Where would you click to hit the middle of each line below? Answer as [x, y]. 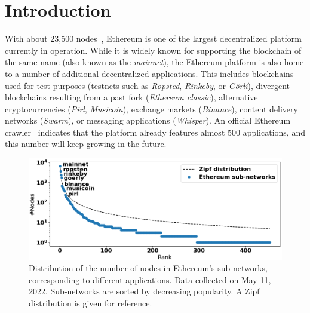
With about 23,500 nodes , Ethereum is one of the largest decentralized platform [153, 39]
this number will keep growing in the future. [86, 144]
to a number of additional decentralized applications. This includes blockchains [149, 73]
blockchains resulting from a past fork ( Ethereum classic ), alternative [131, 97]
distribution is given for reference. [90, 303]
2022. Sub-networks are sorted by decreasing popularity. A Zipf [144, 291]
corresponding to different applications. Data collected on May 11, [150, 279]
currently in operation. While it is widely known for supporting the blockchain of [153, 50]
